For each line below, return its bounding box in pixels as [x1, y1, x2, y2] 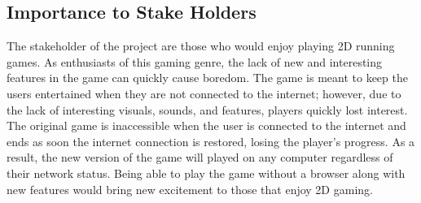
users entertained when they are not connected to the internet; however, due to [7, 84, 401, 101]
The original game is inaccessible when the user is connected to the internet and [7, 117, 406, 134]
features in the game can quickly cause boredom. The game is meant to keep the [7, 69, 408, 86]
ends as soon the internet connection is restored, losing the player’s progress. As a [7, 132, 415, 149]
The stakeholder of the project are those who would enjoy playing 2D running [7, 37, 395, 54]
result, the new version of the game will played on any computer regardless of [7, 149, 393, 166]
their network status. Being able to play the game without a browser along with [7, 164, 406, 181]
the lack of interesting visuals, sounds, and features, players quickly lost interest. [7, 101, 408, 118]
